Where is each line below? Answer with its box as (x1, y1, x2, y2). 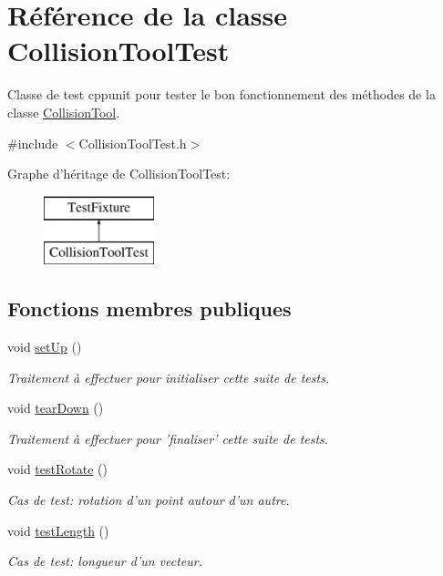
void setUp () (7, 337, 82, 356)
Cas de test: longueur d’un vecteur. (7, 551, 203, 571)
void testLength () (7, 520, 109, 540)
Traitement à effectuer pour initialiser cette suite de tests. (7, 367, 330, 386)
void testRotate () (7, 459, 108, 478)
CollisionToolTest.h (78, 133, 187, 152)
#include (7, 133, 58, 152)
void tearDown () (7, 398, 104, 417)
